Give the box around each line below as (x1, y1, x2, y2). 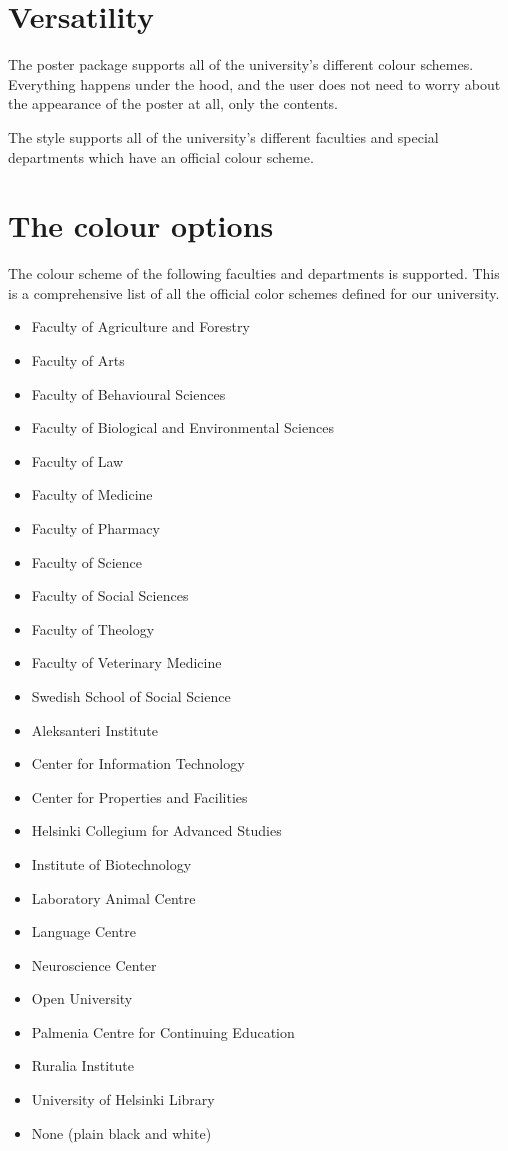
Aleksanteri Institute (31, 719, 158, 740)
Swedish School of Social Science (31, 685, 231, 706)
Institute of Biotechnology (31, 853, 192, 874)
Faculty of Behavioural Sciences (31, 383, 226, 404)
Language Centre (31, 921, 136, 942)
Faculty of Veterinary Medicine (31, 652, 222, 673)
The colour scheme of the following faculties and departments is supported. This (8, 263, 500, 284)
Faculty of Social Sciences (31, 585, 189, 606)
